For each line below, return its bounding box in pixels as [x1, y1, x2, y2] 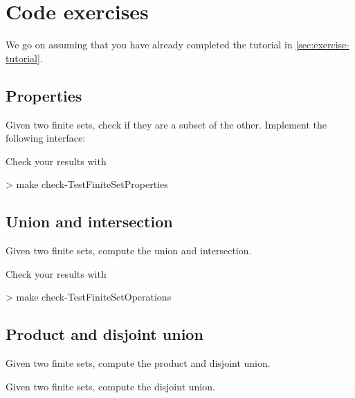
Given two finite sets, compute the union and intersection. [6, 243, 252, 258]
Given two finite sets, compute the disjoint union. [6, 379, 215, 393]
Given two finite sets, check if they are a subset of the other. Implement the [6, 117, 327, 131]
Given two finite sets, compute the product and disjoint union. [6, 356, 271, 370]
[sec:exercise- [295, 37, 349, 52]
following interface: [6, 131, 86, 145]
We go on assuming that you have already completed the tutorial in [6, 37, 293, 52]
